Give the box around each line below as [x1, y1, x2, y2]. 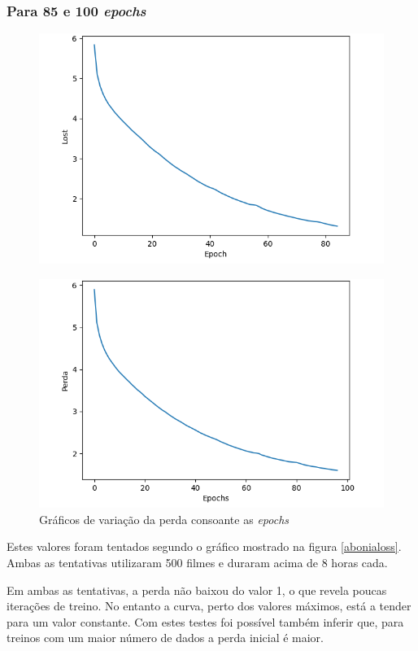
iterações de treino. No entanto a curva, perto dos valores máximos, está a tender [7, 597, 411, 614]
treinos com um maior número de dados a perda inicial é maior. [7, 629, 324, 646]
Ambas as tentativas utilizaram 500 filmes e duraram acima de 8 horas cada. [7, 554, 388, 571]
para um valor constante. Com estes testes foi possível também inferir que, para [7, 613, 404, 630]
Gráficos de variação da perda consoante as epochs [39, 510, 290, 527]
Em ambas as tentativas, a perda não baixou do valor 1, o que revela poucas [7, 581, 387, 598]
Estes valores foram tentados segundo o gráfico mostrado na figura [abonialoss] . [7, 538, 402, 555]
